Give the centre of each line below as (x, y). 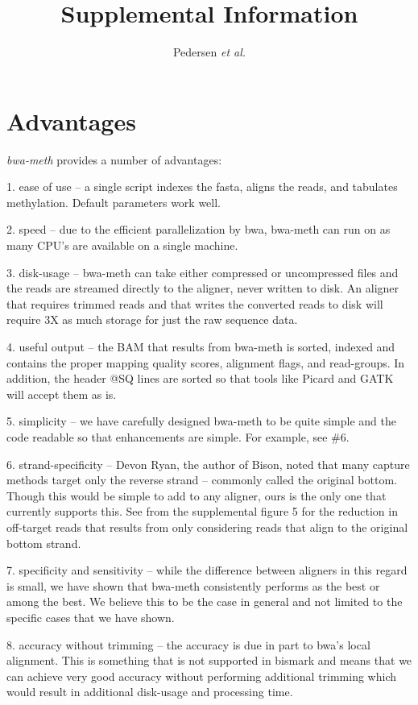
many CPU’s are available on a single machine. (122, 245)
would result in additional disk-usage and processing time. (150, 692)
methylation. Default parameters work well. (114, 202)
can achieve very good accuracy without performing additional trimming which (202, 676)
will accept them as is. (62, 394)
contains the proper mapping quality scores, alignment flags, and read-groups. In (206, 362)
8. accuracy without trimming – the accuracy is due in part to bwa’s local (188, 644)
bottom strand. (44, 543)
